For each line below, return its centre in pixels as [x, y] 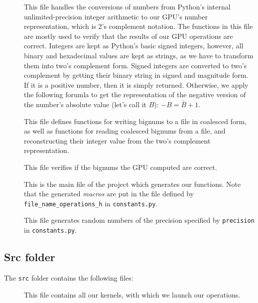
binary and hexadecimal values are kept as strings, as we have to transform [139, 55]
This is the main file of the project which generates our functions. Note [132, 184]
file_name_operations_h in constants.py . [91, 203]
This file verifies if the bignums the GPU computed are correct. [121, 167]
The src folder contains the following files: [69, 277]
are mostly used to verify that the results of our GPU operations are [129, 36]
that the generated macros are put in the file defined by [109, 194]
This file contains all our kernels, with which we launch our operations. [132, 294]
